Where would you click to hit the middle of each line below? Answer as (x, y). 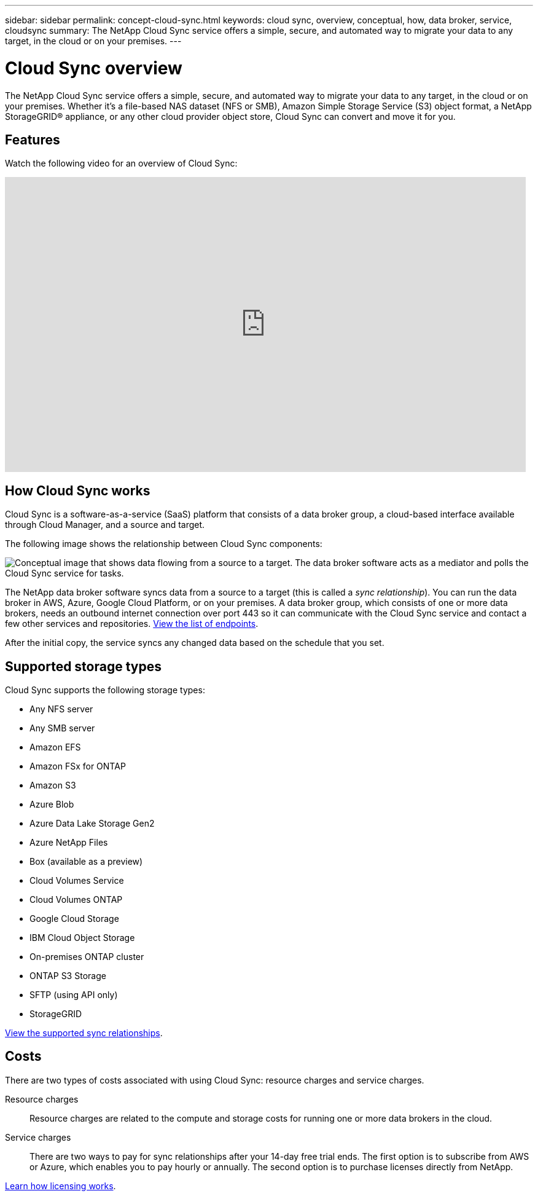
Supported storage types (83, 666)
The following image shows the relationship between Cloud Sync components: (164, 544)
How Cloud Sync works (78, 490)
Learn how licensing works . (60, 1186)
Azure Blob (52, 805)
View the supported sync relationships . (84, 1033)
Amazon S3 (53, 785)
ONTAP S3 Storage (68, 976)
